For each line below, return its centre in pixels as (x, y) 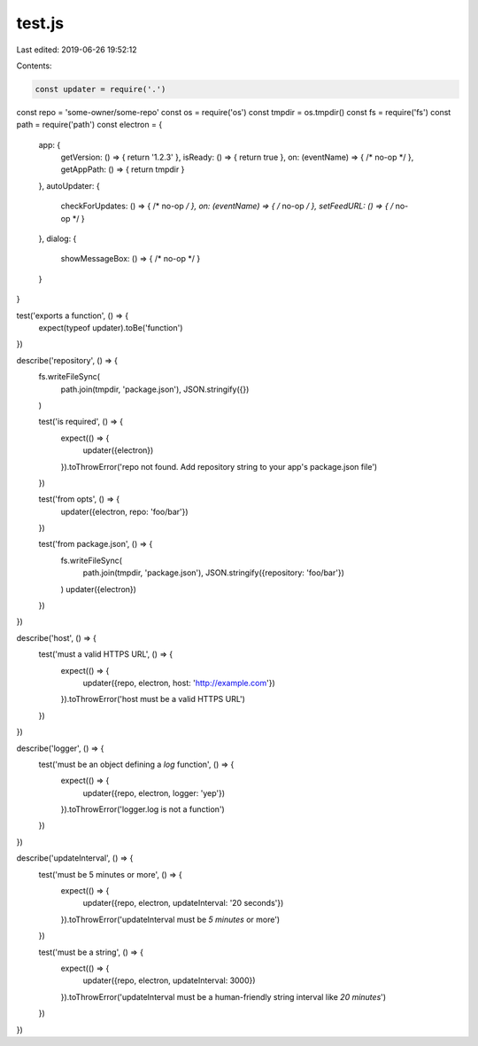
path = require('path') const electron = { (89, 125)
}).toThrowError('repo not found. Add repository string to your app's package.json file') (219, 466)
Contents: (34, 66)
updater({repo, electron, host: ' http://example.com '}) (179, 683)
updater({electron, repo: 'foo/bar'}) (125, 511)
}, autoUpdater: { (69, 185)
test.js (40, 23)
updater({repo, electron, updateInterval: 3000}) (169, 980)
